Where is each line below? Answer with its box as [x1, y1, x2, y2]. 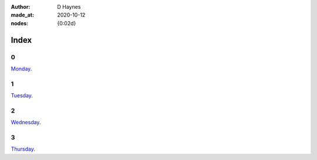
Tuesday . [11, 92, 33, 99]
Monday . [11, 65, 32, 72]
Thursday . [11, 145, 35, 152]
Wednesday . [11, 119, 41, 126]
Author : [11, 4, 31, 10]
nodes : [11, 19, 29, 26]
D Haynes [57, 4, 81, 10]
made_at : [11, 12, 35, 19]
